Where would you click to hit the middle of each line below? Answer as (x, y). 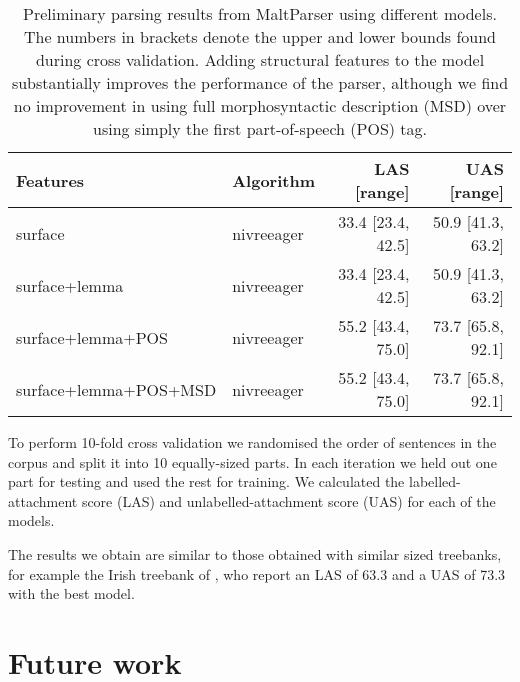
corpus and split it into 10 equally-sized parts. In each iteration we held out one (252, 461)
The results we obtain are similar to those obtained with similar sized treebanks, (255, 553)
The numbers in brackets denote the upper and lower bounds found (260, 36)
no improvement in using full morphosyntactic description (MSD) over (260, 105)
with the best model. (71, 593)
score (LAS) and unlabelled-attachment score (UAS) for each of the (288, 500)
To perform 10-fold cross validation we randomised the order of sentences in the (252, 442)
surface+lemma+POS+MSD (116, 389)
